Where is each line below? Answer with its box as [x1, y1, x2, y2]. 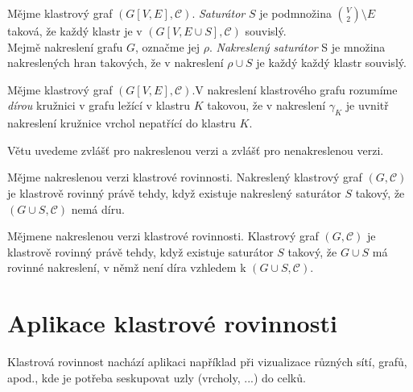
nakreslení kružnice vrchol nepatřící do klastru [7, 115, 236, 131]
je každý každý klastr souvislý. [256, 54, 407, 71]
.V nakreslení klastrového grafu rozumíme [192, 81, 398, 98]
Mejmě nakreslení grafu [7, 38, 123, 55]
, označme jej [134, 38, 200, 55]
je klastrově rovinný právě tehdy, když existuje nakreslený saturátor [7, 184, 341, 201]
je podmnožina [259, 5, 332, 21]
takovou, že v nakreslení [207, 97, 326, 114]
